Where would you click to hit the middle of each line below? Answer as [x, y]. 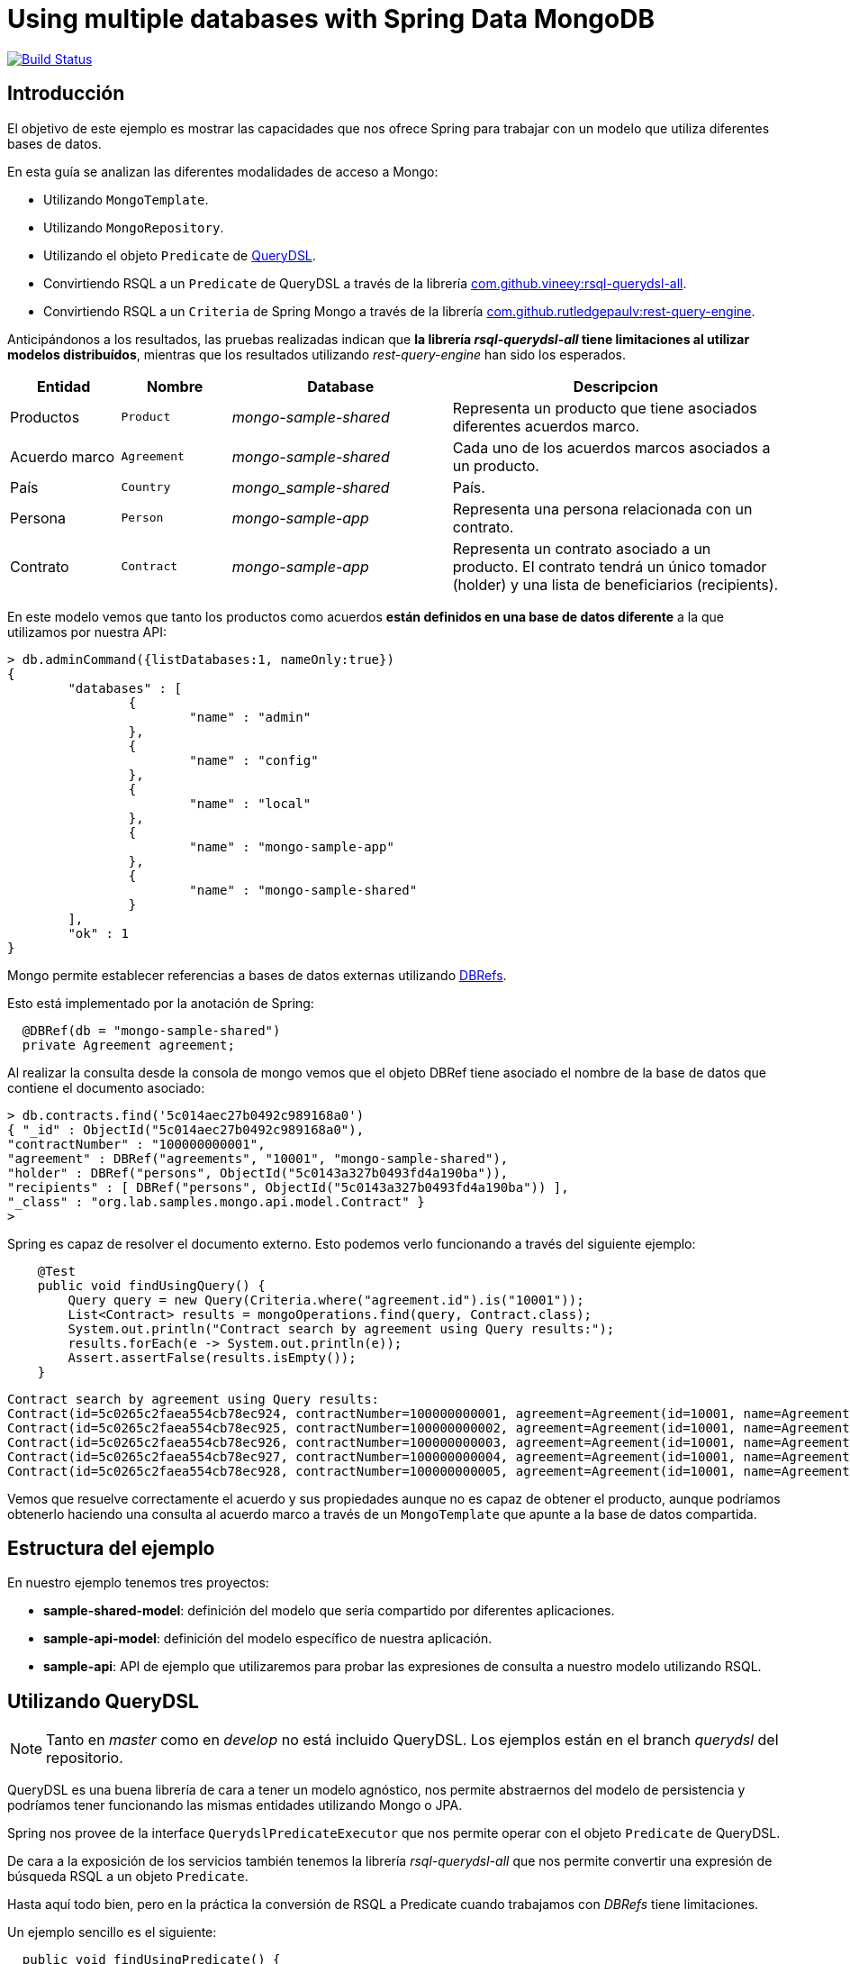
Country [146, 487]
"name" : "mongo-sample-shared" [303, 890]
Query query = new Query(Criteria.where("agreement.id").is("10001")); [326, 1300]
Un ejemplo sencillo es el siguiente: [112, 1932]
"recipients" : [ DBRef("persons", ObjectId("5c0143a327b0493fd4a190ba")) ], [288, 1187]
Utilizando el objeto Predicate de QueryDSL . [180, 255]
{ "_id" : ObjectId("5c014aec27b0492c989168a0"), [186, 1129]
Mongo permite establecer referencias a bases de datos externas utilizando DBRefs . [257, 975]
